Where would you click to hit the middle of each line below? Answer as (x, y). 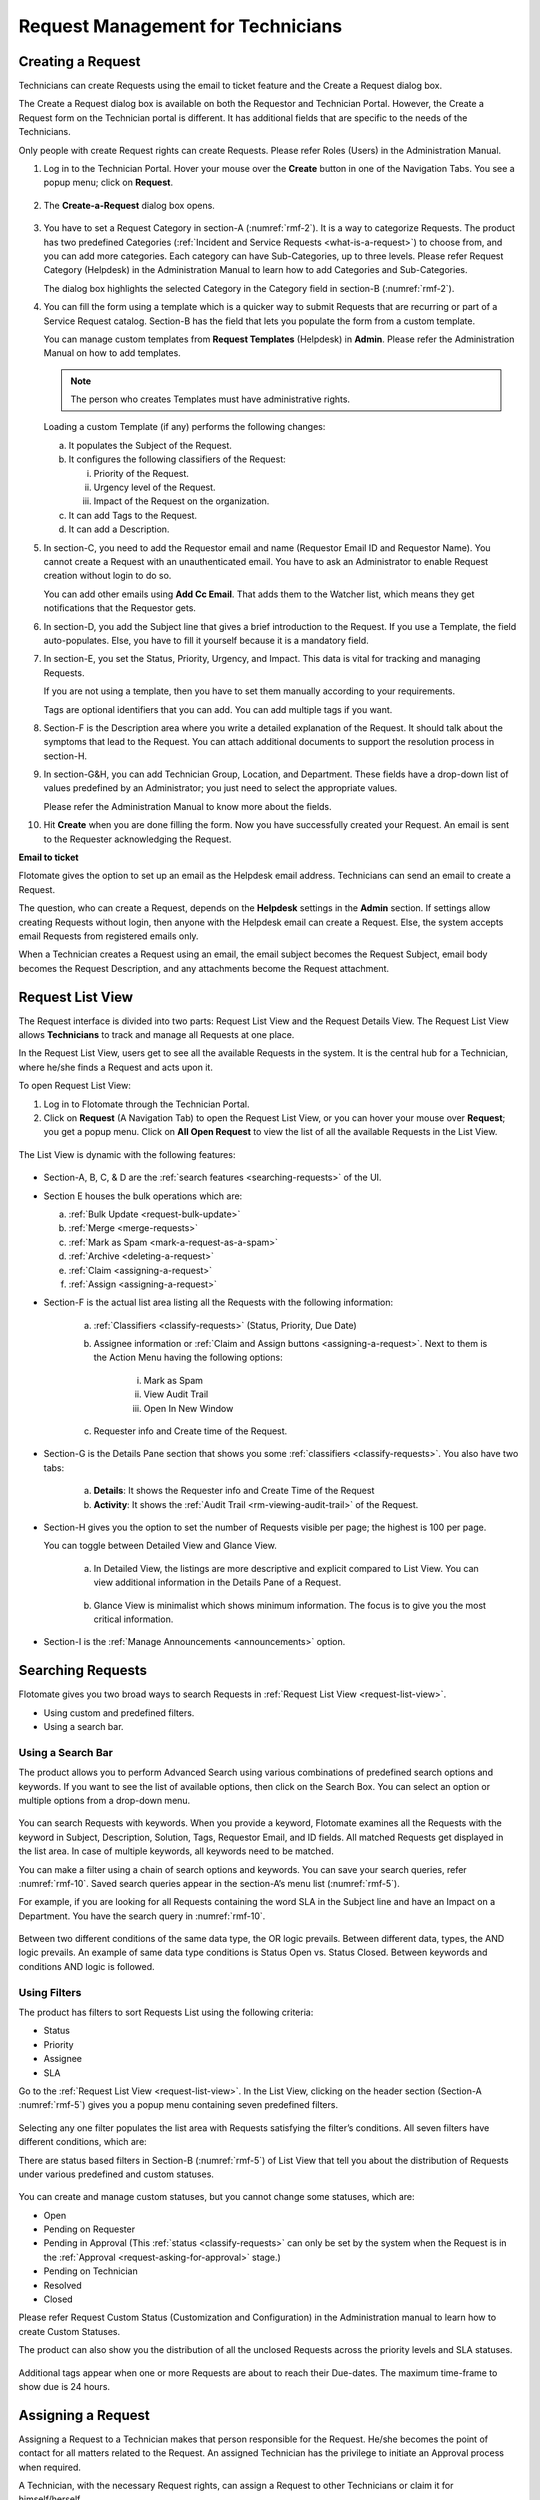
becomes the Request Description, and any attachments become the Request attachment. (204, 968)
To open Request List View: (75, 1086)
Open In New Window (188, 1408)
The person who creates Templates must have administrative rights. (210, 399)
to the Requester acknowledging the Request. (137, 839)
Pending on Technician (91, 2271)
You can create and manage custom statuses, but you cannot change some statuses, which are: (216, 2197)
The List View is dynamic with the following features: (127, 1154)
